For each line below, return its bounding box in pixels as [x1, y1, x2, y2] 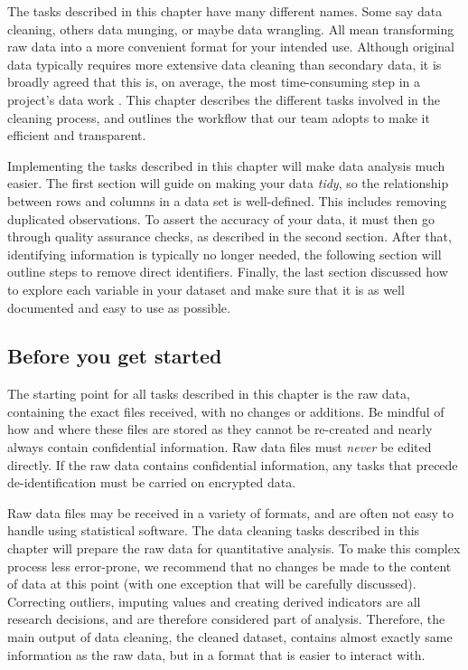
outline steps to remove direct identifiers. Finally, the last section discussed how [7, 262, 448, 281]
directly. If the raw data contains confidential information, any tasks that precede [7, 455, 458, 474]
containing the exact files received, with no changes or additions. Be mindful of [7, 401, 445, 420]
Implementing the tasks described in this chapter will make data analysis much [7, 156, 445, 175]
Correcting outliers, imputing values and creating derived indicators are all [7, 591, 421, 610]
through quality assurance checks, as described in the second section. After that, [7, 227, 452, 246]
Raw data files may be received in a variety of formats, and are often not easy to [7, 503, 454, 522]
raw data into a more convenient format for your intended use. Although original [7, 37, 455, 56]
